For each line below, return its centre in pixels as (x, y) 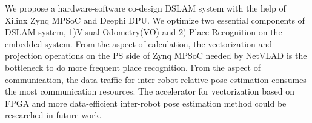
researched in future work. (53, 115)
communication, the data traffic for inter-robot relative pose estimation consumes (156, 79)
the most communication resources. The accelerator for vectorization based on (150, 91)
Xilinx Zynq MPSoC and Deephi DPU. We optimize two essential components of (155, 20)
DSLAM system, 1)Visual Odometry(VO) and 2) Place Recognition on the (144, 32)
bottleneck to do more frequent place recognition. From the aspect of (133, 67)
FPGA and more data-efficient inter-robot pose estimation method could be (146, 103)
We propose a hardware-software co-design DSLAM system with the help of (145, 8)
